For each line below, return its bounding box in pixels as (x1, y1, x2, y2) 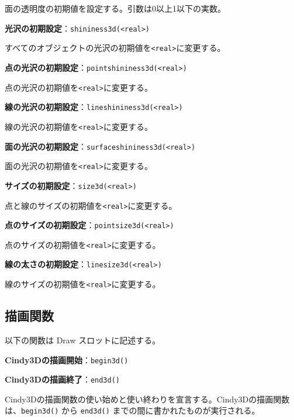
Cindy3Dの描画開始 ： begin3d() (5, 353, 129, 366)
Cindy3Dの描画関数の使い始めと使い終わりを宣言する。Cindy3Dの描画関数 (5, 393, 290, 405)
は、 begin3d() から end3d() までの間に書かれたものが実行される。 (5, 404, 260, 416)
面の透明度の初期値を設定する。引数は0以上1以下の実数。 (5, 2, 226, 14)
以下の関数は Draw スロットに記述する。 (5, 333, 161, 346)
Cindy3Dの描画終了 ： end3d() (5, 373, 120, 385)
